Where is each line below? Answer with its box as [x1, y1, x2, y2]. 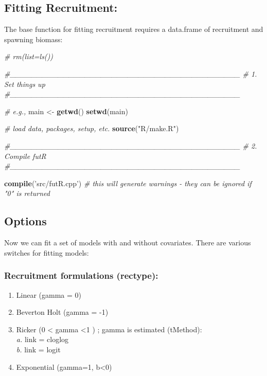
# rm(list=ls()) [4, 51, 54, 62]
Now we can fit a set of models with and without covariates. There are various [4, 237, 251, 248]
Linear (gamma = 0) [16, 289, 82, 300]
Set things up [4, 78, 45, 89]
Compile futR [4, 150, 46, 161]
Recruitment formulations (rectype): [4, 269, 158, 282]
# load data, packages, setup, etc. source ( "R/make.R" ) [4, 123, 179, 134]
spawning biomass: [4, 33, 63, 44]
